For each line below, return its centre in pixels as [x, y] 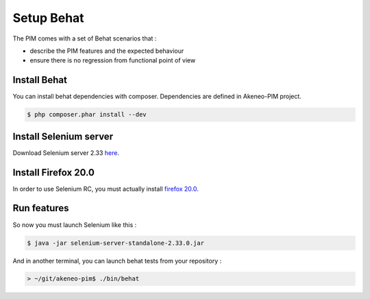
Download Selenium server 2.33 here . [66, 153]
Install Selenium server [63, 136]
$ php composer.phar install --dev [87, 115]
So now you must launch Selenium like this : [75, 225]
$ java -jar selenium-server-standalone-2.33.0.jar [116, 243]
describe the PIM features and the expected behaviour [107, 51]
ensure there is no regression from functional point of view [113, 60]
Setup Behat [49, 18]
